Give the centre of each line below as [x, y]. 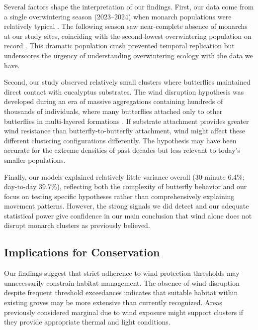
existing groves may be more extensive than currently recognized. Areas [113, 302]
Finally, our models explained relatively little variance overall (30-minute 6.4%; [124, 176]
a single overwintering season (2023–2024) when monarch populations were [118, 16]
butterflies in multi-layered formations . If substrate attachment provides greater [127, 121]
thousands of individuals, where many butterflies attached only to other [113, 111]
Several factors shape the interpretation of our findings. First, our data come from [129, 6]
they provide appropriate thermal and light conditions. [87, 322]
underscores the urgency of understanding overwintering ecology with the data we [129, 55]
